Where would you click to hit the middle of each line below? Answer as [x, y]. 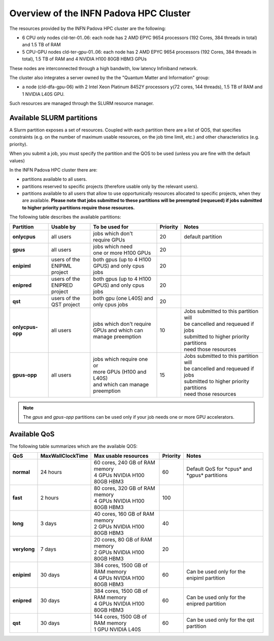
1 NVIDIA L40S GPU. [43, 94]
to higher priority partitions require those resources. [78, 208]
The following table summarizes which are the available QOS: [74, 446]
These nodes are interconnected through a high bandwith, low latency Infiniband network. [104, 68]
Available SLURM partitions [54, 117]
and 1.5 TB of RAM [41, 45]
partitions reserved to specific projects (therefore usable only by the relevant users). [110, 186]
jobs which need [113, 246]
